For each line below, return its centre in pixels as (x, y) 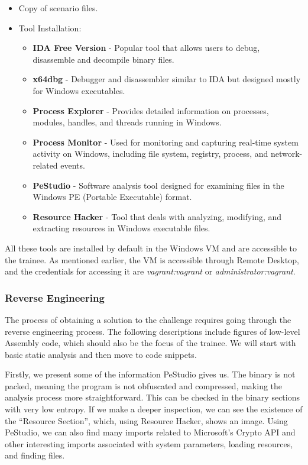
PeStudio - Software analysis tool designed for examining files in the (158, 185)
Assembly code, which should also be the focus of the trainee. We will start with (150, 343)
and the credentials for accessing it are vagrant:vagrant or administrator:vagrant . (150, 271)
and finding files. (35, 455)
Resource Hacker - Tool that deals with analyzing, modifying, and (157, 216)
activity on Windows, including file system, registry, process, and (150, 154)
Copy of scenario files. (58, 8)
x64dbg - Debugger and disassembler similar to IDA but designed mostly (167, 79)
